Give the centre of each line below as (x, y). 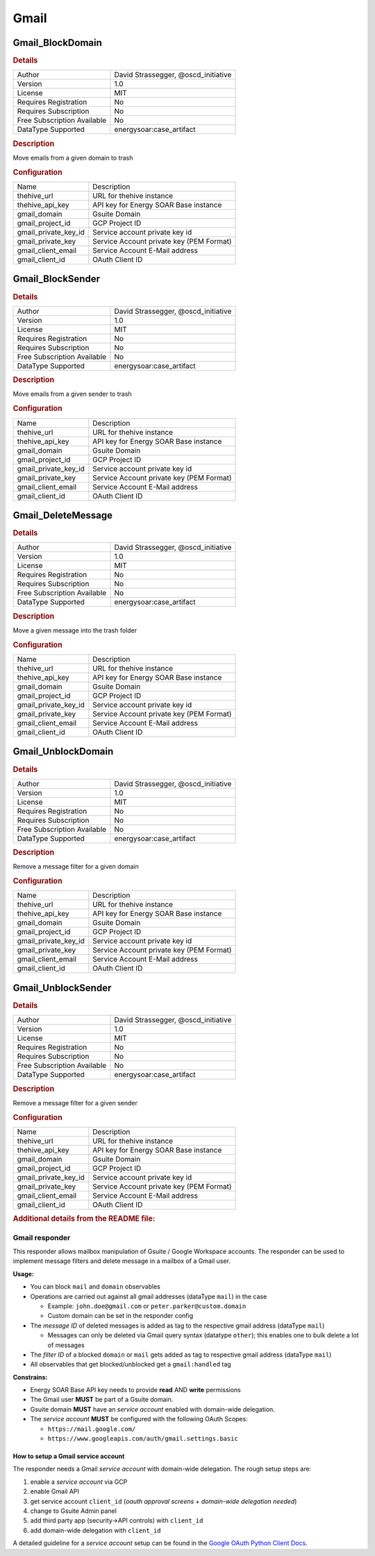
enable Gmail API (55, 1491)
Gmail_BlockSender (57, 279)
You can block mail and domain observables (95, 1287)
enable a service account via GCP (79, 1482)
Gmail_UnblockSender (62, 988)
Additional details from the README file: (84, 1219)
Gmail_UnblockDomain (63, 752)
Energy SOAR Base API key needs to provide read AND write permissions (135, 1390)
